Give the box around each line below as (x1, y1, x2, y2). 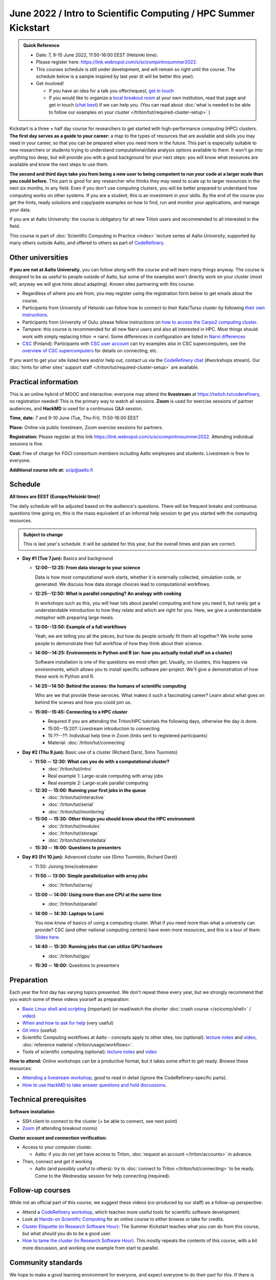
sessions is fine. (9, 441, 43, 447)
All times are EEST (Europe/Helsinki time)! (9, 494, 101, 500)
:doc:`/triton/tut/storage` (48, 830, 99, 837)
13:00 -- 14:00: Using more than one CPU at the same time (35, 891, 162, 898)
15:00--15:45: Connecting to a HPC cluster (35, 709, 128, 715)
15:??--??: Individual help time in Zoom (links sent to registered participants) (48, 732, 208, 738)
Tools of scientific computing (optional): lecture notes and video (22, 1049, 157, 1055)
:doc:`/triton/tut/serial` (48, 801, 95, 807)
